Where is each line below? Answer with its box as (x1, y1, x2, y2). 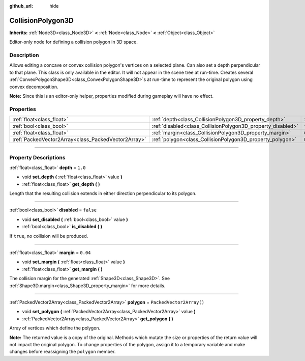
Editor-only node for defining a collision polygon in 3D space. (9, 39, 138, 45)
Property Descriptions (9, 154, 66, 161)
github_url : (9, 3, 33, 9)
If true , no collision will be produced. (9, 233, 88, 239)
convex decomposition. (9, 84, 58, 90)
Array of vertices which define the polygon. (9, 325, 101, 331)
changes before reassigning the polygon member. (9, 349, 116, 355)
